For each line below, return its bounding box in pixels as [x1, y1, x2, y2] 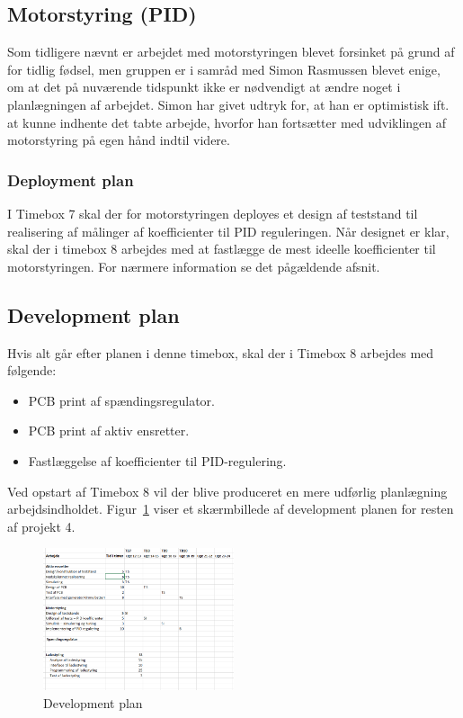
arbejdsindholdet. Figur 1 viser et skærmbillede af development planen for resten [7, 499, 454, 518]
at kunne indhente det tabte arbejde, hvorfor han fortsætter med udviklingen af [7, 112, 447, 131]
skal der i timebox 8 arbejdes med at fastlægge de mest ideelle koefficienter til [7, 239, 436, 258]
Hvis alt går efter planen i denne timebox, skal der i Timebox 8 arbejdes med [7, 343, 434, 362]
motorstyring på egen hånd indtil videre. [7, 130, 230, 149]
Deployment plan [7, 168, 134, 191]
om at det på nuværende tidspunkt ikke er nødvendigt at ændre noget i [7, 77, 401, 96]
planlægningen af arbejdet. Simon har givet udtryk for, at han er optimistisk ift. [7, 94, 450, 113]
